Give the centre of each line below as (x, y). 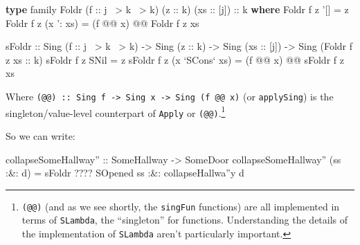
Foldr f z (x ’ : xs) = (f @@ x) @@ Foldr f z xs (102, 22)
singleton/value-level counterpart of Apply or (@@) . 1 (116, 111)
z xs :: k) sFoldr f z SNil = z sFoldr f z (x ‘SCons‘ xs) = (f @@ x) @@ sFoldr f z (175, 59)
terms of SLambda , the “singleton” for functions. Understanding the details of (185, 220)
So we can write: (40, 135)
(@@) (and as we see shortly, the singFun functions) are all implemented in (181, 206)
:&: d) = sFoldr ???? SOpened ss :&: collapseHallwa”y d (125, 173)
